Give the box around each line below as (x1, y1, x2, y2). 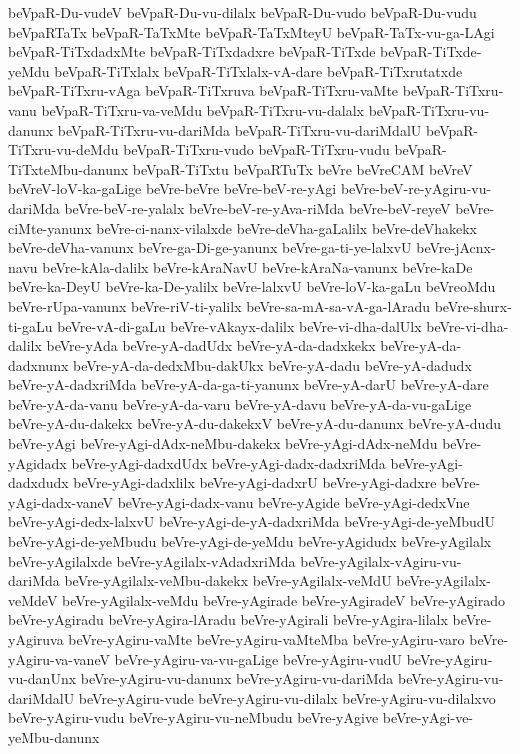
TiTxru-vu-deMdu (8, 139, 119, 160)
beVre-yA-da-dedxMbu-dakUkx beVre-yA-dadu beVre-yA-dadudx (72, 354, 472, 375)
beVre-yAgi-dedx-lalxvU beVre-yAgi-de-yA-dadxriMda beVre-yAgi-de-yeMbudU (8, 511, 496, 532)
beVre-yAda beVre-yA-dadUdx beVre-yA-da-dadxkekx (46, 335, 376, 356)
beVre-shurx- (434, 295, 512, 316)
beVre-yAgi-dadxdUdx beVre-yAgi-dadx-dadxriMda (71, 452, 386, 473)
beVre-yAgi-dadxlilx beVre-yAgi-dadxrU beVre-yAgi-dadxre (73, 472, 437, 493)
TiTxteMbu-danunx (8, 158, 129, 179)
